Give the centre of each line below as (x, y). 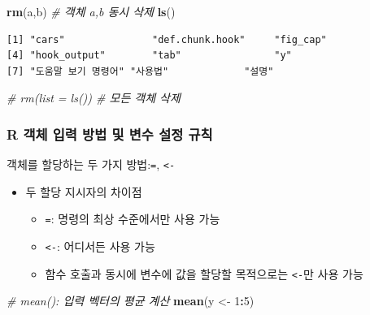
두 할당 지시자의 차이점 (84, 191)
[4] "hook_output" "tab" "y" (149, 56)
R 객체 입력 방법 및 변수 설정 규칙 (110, 134)
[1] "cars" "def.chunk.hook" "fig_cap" (167, 39)
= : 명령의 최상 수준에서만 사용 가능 (133, 219)
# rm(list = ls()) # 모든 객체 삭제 (94, 98)
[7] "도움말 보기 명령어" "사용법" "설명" (140, 71)
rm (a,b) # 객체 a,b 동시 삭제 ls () (91, 11)
